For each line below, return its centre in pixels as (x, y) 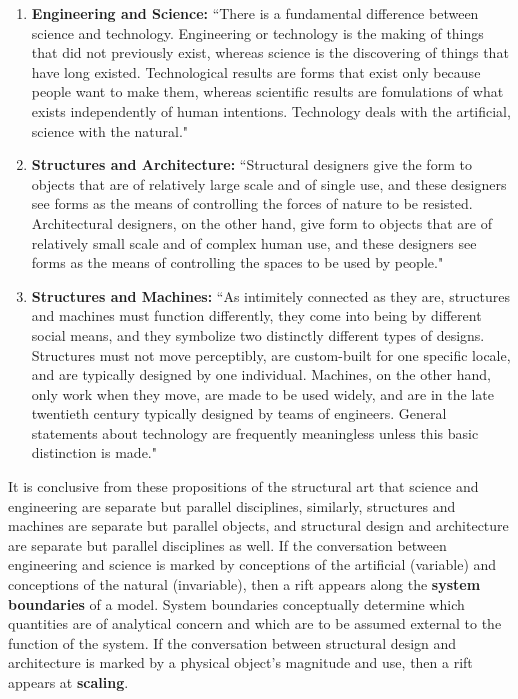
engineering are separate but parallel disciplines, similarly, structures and (232, 505)
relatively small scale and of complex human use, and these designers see (254, 242)
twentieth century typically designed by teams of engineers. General (239, 413)
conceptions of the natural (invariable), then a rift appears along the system (244, 584)
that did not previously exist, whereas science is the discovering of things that (270, 52)
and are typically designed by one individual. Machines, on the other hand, (261, 374)
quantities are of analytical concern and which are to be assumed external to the (255, 623)
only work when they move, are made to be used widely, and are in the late (262, 393)
